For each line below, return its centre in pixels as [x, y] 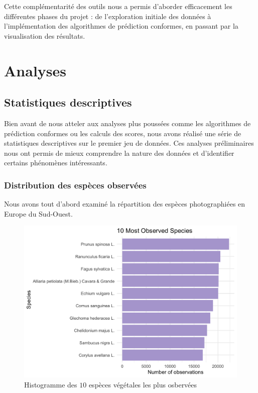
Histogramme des [51, 384]
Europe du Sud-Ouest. [38, 213]
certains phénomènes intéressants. [56, 163]
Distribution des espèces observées [75, 185]
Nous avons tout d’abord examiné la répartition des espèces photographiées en [125, 204]
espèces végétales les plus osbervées [143, 384]
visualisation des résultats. [45, 35]
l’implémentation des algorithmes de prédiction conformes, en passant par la [121, 26]
